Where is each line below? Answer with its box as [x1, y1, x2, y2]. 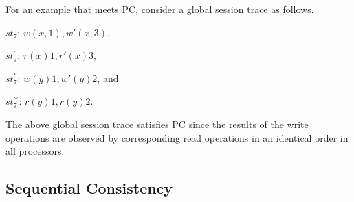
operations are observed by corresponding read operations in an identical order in [5, 130, 349, 144]
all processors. [5, 144, 65, 158]
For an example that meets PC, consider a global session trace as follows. [5, 2, 314, 16]
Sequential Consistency [5, 177, 173, 199]
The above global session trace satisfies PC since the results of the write [5, 116, 309, 131]
